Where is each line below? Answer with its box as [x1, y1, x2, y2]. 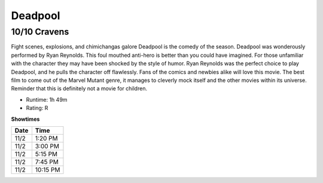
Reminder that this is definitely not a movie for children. [11, 85, 148, 92]
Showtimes [11, 115, 40, 123]
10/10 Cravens [11, 26, 69, 37]
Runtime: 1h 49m [26, 96, 68, 103]
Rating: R [26, 105, 48, 112]
